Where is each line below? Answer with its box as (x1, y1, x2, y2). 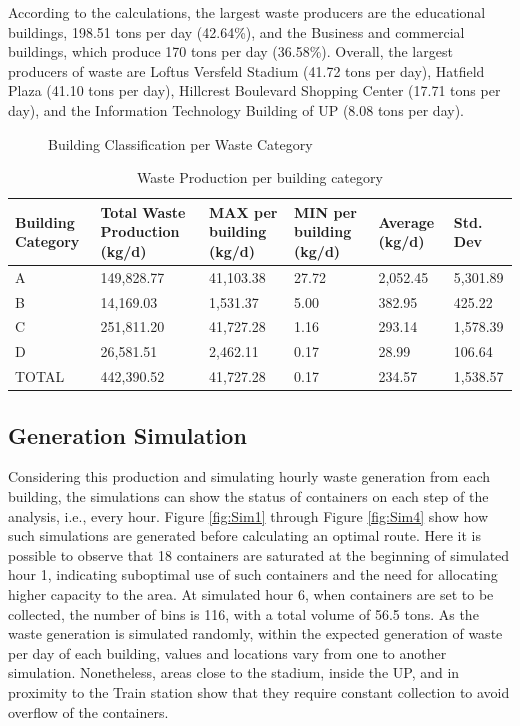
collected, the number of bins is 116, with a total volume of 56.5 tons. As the (8, 603, 479, 624)
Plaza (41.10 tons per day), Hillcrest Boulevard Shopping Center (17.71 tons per (8, 80, 501, 101)
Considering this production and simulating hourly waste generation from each (8, 466, 490, 487)
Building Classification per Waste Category (48, 133, 313, 154)
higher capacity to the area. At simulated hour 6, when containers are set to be (8, 584, 494, 605)
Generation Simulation (8, 419, 247, 450)
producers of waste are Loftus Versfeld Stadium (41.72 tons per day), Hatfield (8, 60, 485, 81)
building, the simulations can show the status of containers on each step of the (8, 486, 489, 507)
